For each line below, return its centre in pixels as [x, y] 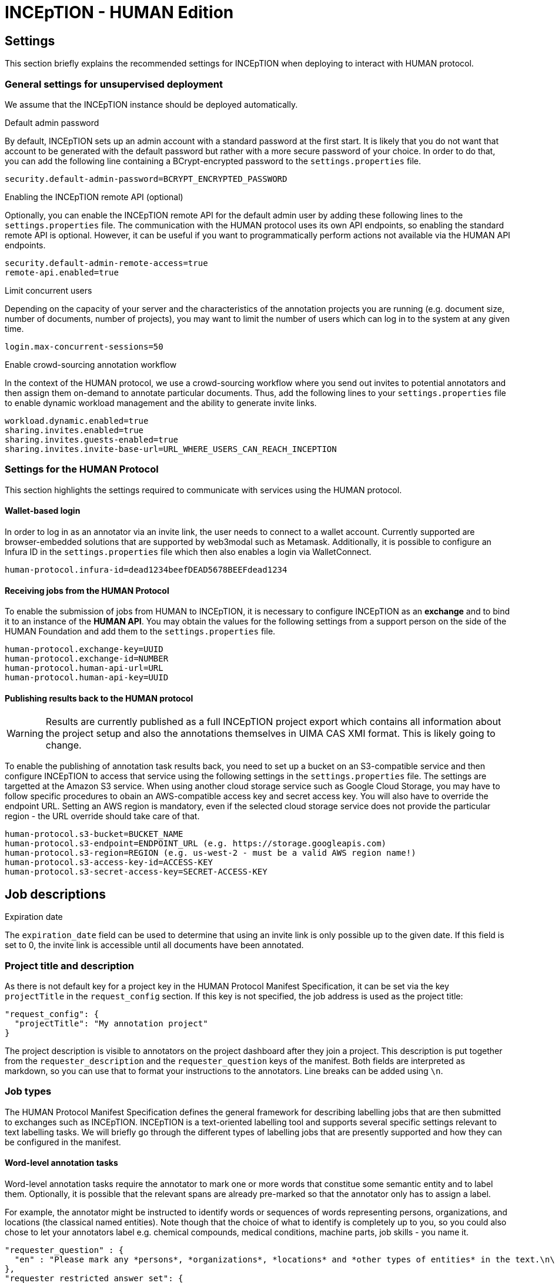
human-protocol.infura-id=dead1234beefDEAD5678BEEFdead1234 [146, 569]
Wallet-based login [43, 511]
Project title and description [69, 965]
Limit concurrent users [49, 290]
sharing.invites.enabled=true [74, 430]
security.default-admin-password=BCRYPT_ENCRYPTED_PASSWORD [146, 179]
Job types [28, 1091]
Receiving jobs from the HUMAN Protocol [87, 590]
